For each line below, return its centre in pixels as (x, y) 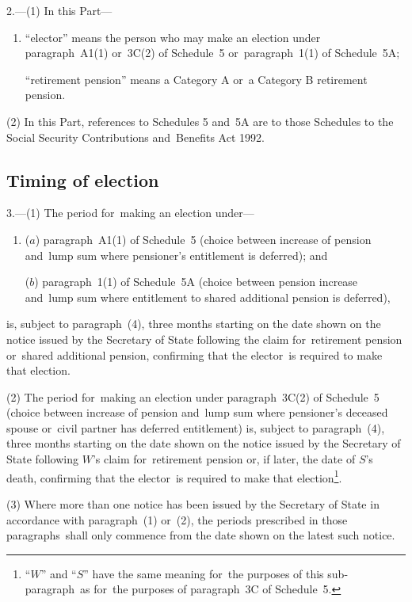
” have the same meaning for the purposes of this (204, 573)
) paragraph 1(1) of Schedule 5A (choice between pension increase (196, 282)
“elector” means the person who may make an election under (173, 37)
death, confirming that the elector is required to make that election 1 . (174, 476)
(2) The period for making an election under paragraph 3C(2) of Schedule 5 (193, 396)
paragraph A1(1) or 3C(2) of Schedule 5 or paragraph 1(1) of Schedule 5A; (212, 53)
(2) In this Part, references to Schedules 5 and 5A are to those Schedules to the (200, 121)
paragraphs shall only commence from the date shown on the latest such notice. (201, 535)
